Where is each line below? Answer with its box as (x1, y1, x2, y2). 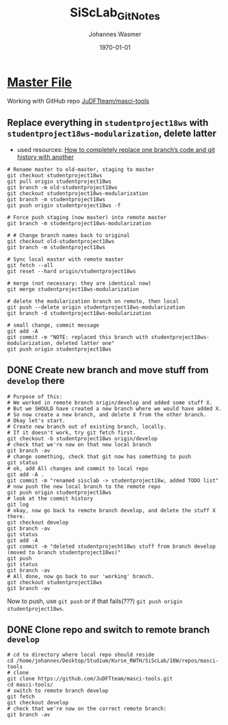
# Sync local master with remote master (7, 256, 125, 263)
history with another (16, 153, 74, 162)
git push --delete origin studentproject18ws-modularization (7, 304, 186, 311)
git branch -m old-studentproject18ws (7, 184, 118, 191)
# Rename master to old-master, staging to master (7, 166, 155, 173)
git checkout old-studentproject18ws (7, 238, 115, 245)
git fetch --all (7, 262, 53, 269)
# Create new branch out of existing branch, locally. (7, 423, 167, 430)
